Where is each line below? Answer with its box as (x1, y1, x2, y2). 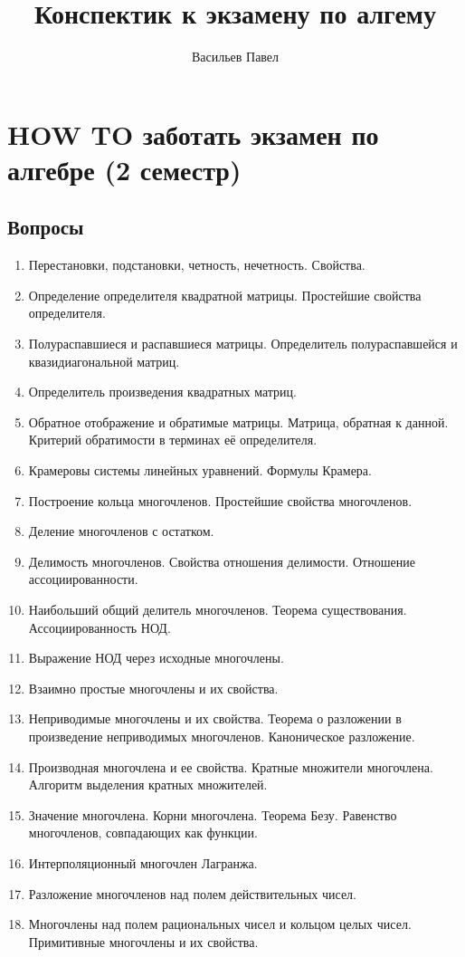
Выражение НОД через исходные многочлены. (28, 648, 284, 667)
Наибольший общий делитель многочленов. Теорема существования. (28, 600, 407, 619)
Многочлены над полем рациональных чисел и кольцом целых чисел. (28, 914, 412, 933)
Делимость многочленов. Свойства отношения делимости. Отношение (28, 551, 415, 570)
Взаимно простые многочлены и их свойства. (28, 678, 279, 697)
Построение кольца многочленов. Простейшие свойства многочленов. (28, 491, 413, 510)
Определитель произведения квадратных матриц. (28, 382, 297, 401)
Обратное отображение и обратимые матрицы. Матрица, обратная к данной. (28, 412, 449, 431)
